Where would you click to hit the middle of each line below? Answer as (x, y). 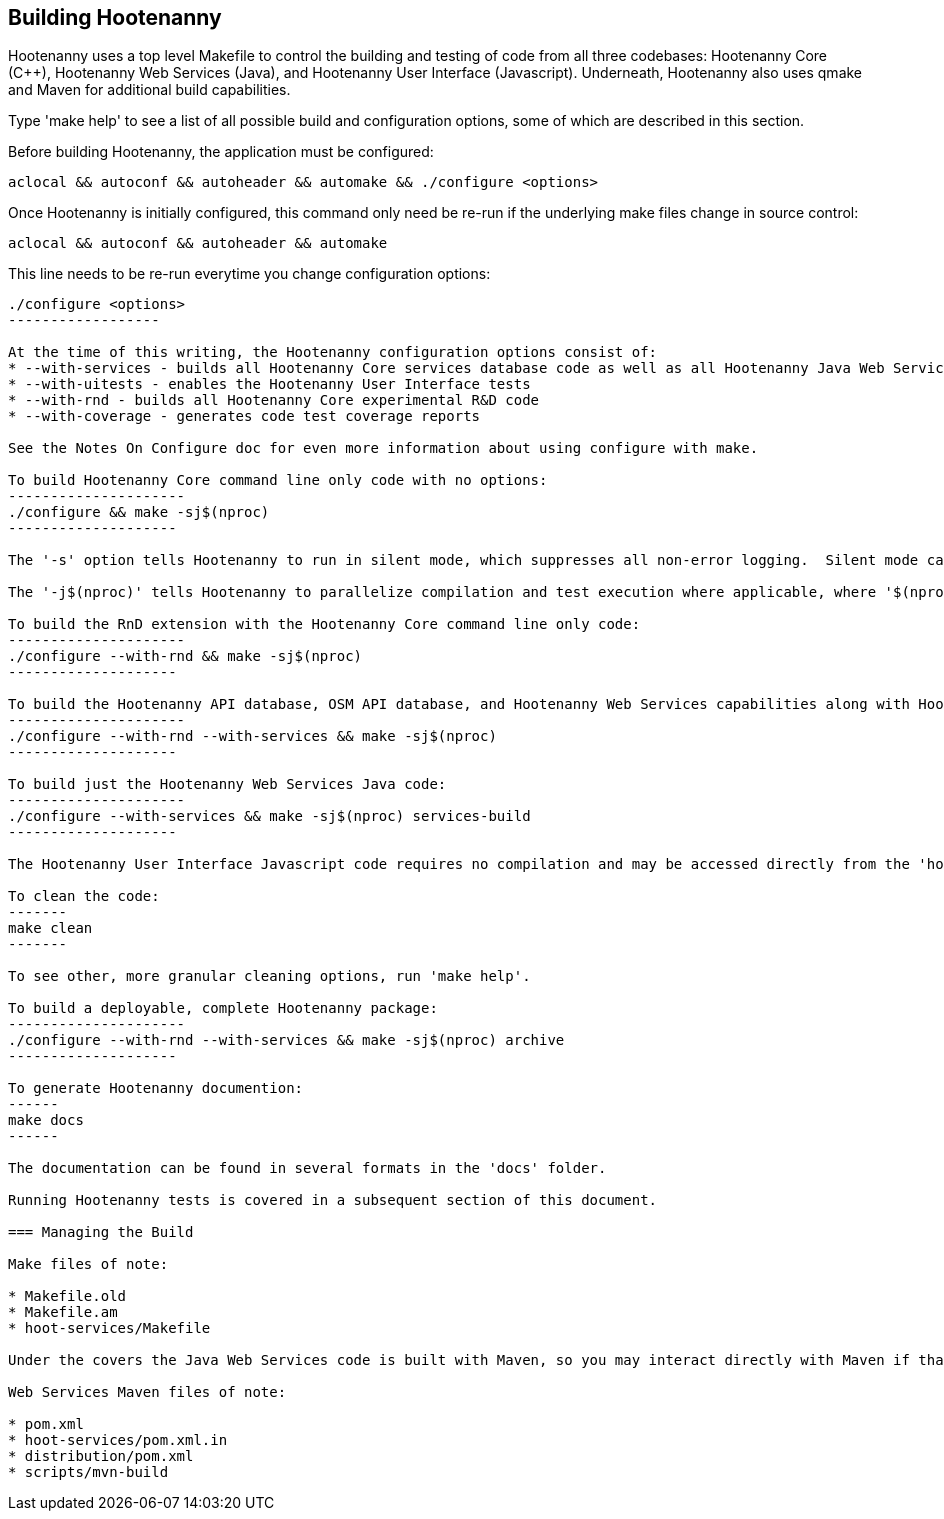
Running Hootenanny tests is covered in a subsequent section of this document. (333, 1200)
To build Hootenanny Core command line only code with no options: (278, 480)
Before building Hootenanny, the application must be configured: (221, 152)
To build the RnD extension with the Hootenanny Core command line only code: (324, 624)
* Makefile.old (67, 1296)
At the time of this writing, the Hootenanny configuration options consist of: (333, 352)
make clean (50, 928)
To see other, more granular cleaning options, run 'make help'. (269, 976)
